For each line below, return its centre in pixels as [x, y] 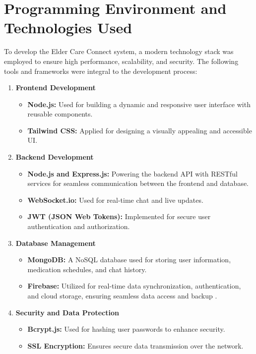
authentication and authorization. [79, 226]
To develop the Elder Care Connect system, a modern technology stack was [119, 51]
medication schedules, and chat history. [87, 269]
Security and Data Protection [67, 312]
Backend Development [55, 157]
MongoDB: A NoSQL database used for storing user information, [129, 260]
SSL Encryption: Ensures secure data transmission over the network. [135, 345]
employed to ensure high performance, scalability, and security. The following [121, 61]
